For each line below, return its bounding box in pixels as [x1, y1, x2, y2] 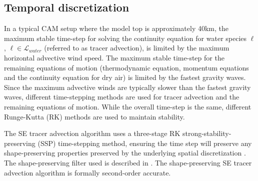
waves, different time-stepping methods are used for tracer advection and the [4, 91, 239, 102]
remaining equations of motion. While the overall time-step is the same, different [4, 101, 251, 111]
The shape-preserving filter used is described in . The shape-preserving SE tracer [4, 157, 252, 167]
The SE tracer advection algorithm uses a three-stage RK [4, 128, 180, 138]
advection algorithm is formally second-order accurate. [4, 167, 171, 177]
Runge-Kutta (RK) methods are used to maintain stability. [4, 111, 185, 121]
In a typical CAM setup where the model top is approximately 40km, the [4, 23, 228, 33]
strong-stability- [182, 128, 231, 138]
